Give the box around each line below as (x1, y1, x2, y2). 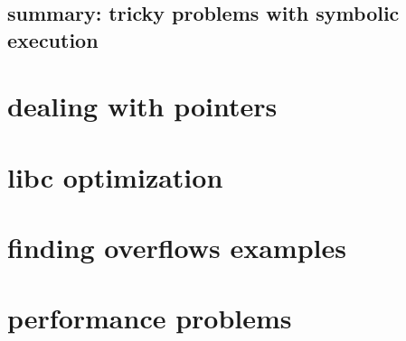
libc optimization (7, 158, 223, 195)
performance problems (7, 300, 292, 336)
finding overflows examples (7, 229, 346, 266)
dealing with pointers (7, 88, 278, 124)
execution (7, 25, 99, 53)
